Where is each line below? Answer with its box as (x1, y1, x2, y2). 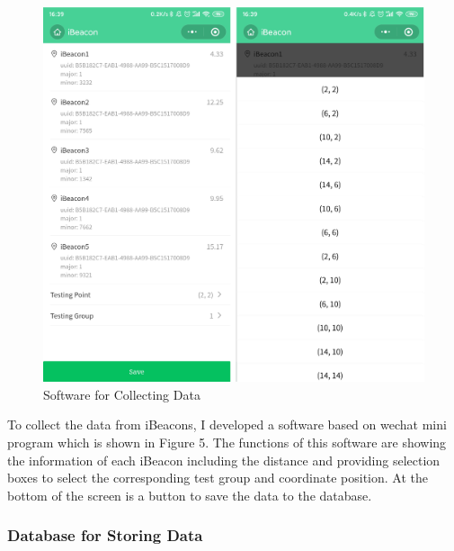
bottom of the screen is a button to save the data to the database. (7, 485, 372, 504)
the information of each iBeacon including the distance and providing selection (7, 450, 441, 469)
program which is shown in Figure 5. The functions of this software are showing (7, 432, 447, 451)
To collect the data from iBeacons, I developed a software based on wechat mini (7, 415, 447, 434)
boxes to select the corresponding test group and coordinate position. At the (7, 468, 428, 487)
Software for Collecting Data (43, 384, 200, 403)
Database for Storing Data (7, 524, 203, 546)
